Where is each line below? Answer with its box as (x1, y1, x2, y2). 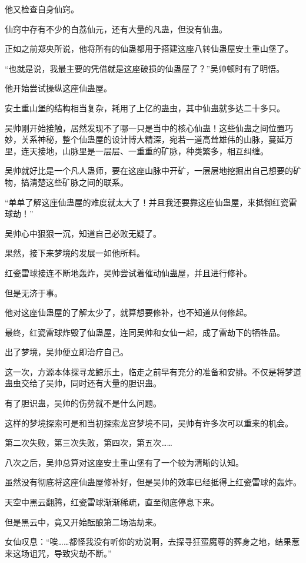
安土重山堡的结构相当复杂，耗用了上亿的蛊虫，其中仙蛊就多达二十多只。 (5, 101, 285, 114)
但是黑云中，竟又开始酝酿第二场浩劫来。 (5, 515, 161, 528)
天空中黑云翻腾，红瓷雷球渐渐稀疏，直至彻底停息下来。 (5, 496, 219, 508)
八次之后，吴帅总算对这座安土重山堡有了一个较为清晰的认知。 (5, 456, 244, 468)
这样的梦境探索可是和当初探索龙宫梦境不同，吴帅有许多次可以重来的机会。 (5, 416, 293, 429)
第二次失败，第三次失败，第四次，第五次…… (5, 436, 172, 449)
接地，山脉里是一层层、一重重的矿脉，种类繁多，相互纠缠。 (37, 144, 268, 157)
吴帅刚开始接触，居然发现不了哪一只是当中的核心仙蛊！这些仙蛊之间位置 (5, 121, 285, 134)
